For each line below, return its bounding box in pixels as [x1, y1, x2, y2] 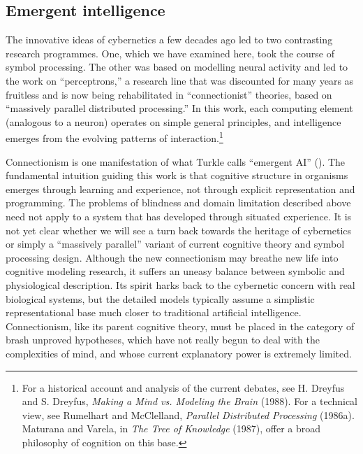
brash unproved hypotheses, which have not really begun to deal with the [6, 332, 320, 347]
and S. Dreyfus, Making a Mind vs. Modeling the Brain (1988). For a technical [22, 394, 357, 409]
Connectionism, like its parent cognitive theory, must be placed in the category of [6, 318, 355, 333]
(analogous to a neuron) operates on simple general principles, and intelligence [6, 114, 341, 129]
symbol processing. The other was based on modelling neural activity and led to [6, 59, 348, 74]
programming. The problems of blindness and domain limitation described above [6, 195, 351, 210]
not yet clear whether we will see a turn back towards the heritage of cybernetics [6, 222, 352, 237]
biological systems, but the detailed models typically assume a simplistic [6, 291, 315, 306]
